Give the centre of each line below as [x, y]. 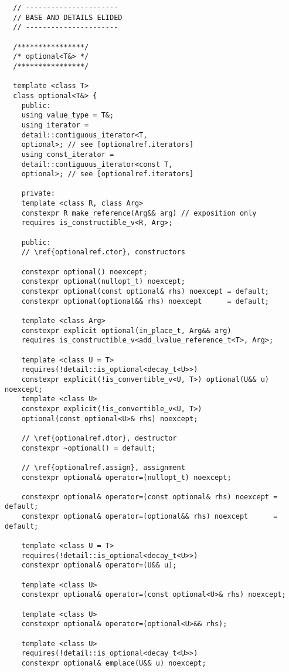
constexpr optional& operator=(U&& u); [99, 565]
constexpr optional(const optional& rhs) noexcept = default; [145, 292]
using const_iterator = [68, 154]
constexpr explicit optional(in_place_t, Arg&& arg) [126, 330]
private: [38, 194]
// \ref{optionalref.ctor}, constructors [103, 252]
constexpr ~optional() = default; [89, 448]
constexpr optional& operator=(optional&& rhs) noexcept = [149, 517]
